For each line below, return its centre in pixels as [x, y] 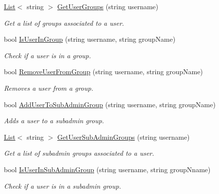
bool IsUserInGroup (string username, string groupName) [90, 39]
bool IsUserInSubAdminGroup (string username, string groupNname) [107, 169]
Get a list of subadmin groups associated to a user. [79, 153]
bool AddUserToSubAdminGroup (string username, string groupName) [110, 104]
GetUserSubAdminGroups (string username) [124, 137]
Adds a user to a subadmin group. [54, 121]
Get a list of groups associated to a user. [64, 23]
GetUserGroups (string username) [108, 6]
